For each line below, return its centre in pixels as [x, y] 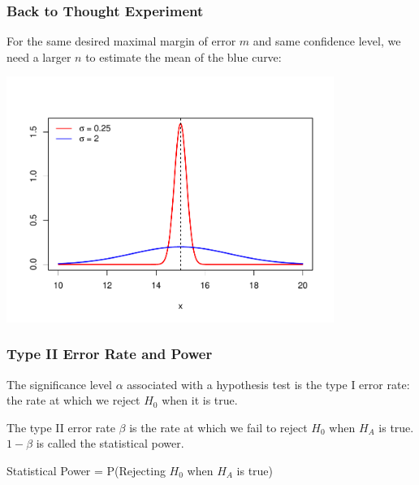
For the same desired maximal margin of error [121, 41]
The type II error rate [61, 427]
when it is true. [200, 400]
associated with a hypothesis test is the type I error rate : [268, 384]
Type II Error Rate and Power [110, 354]
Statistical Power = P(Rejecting [86, 470]
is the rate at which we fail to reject [218, 427]
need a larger [39, 56]
